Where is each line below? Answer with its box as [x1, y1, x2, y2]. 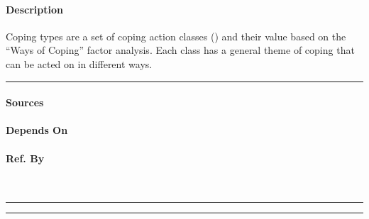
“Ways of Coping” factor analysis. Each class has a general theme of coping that [6, 43, 355, 57]
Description [6, 1, 64, 16]
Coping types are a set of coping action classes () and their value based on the [6, 28, 346, 43]
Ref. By [6, 150, 45, 165]
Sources [6, 95, 44, 110]
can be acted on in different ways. [6, 56, 153, 71]
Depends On [6, 123, 68, 137]
